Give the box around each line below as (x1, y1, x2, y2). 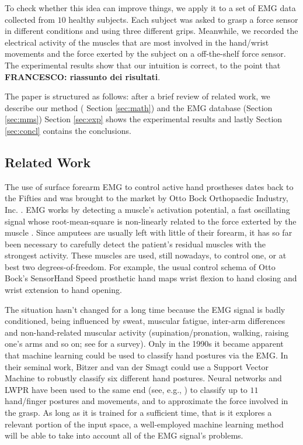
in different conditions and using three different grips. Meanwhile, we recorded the (5, 25, 298, 37)
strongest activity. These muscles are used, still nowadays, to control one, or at (5, 249, 287, 261)
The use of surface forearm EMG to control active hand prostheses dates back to (5, 180, 294, 192)
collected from (5, 13, 55, 25)
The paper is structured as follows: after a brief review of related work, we (5, 90, 270, 102)
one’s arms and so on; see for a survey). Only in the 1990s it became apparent (5, 337, 284, 350)
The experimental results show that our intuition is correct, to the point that (5, 58, 281, 71)
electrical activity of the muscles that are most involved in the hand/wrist (5, 36, 269, 48)
